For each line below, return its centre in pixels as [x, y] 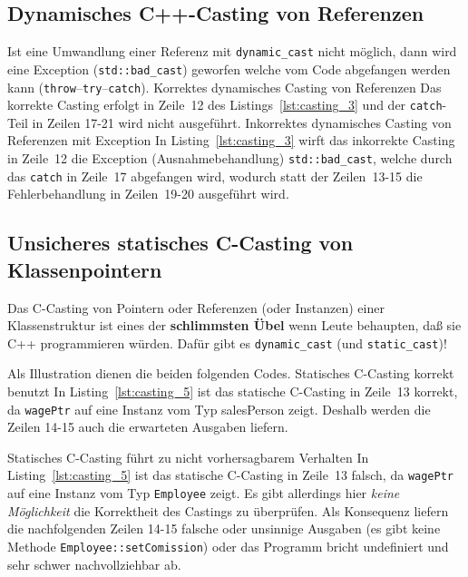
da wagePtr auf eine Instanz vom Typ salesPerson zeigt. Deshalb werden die [219, 409]
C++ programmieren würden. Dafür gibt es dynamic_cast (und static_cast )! [227, 342]
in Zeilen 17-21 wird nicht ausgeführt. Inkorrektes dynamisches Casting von [242, 122]
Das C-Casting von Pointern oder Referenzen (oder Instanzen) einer [196, 307]
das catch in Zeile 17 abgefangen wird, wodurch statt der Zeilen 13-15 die [215, 176]
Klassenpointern [85, 269]
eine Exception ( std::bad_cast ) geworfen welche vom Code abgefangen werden [229, 68]
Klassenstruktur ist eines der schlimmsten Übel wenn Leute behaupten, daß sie [234, 325]
